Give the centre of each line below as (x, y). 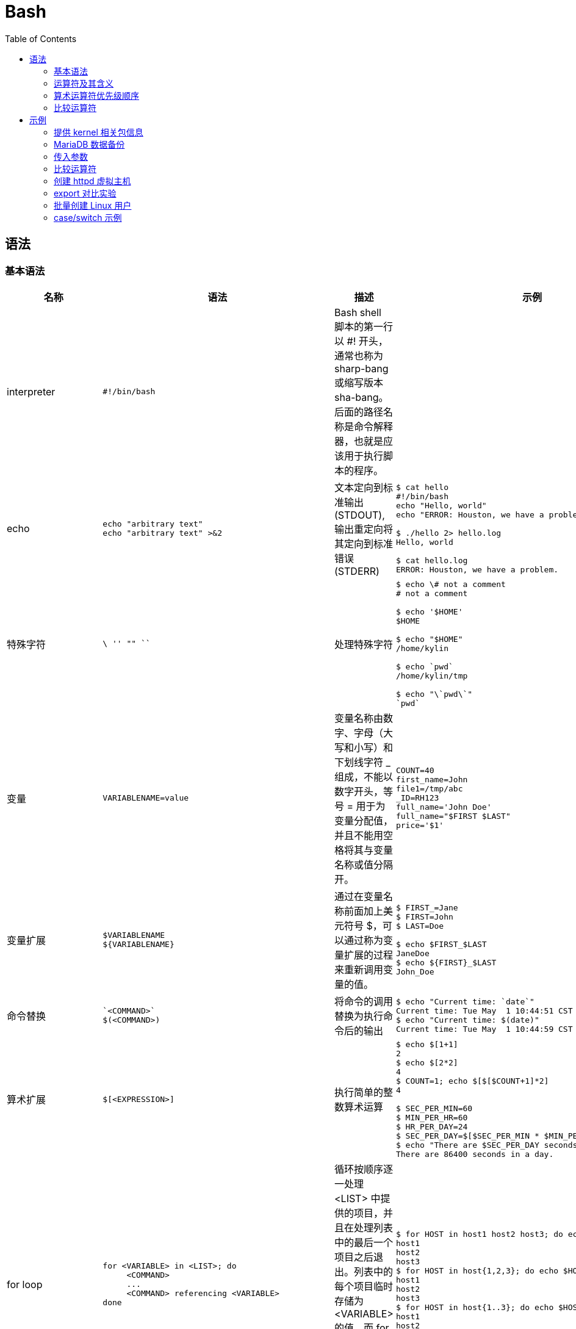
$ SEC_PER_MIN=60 (434, 1108)
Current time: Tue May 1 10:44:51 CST (484, 1010)
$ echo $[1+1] (427, 1044)
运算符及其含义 (84, 83)
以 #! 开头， (361, 341)
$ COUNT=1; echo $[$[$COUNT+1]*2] (472, 1081)
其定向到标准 (364, 543)
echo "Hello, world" (441, 505)
